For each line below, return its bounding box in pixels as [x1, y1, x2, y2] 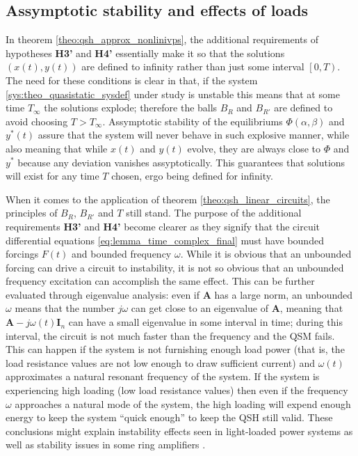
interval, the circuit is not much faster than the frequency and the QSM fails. [6, 328, 335, 343]
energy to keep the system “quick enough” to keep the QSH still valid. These [6, 410, 333, 425]
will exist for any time [6, 168, 99, 183]
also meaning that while [6, 141, 108, 155]
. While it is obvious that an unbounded [180, 246, 352, 261]
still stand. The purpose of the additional [126, 205, 302, 220]
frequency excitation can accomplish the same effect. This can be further [6, 274, 315, 288]
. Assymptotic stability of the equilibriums [102, 113, 283, 128]
